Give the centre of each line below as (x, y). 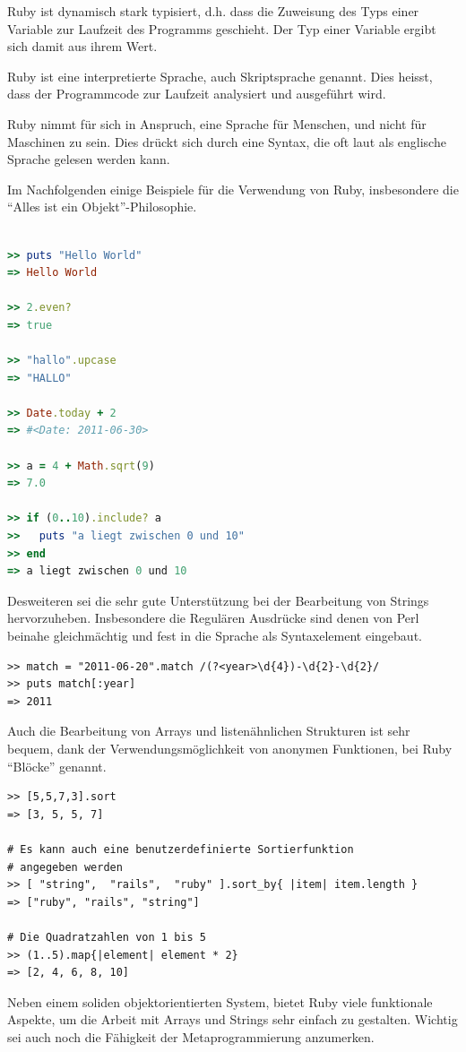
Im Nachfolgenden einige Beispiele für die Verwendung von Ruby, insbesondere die (233, 189)
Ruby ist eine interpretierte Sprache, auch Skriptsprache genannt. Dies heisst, (220, 76)
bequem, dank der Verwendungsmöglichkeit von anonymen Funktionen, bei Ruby (230, 748)
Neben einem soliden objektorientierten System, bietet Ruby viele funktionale (220, 1001)
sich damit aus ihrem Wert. (82, 46)
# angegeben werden (65, 867)
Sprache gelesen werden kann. (89, 159)
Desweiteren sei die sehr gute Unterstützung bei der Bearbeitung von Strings (218, 600)
